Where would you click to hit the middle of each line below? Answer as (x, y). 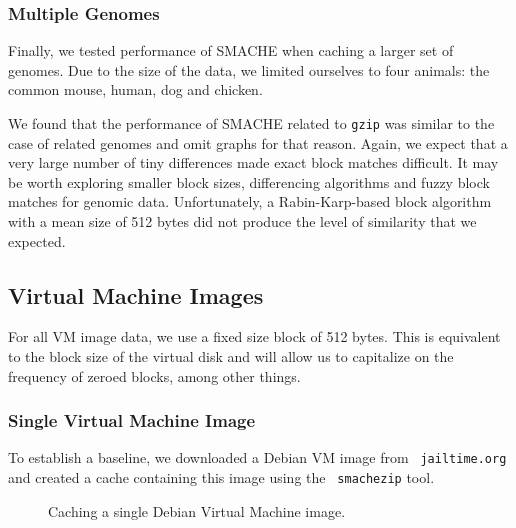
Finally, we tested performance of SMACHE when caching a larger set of (231, 50)
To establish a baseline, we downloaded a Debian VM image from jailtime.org (257, 457)
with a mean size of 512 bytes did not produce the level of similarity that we (242, 221)
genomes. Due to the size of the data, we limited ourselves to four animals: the (249, 69)
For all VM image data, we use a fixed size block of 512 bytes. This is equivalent (254, 336)
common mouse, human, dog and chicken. (135, 89)
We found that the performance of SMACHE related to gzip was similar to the (251, 123)
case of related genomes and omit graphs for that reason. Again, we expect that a (258, 142)
